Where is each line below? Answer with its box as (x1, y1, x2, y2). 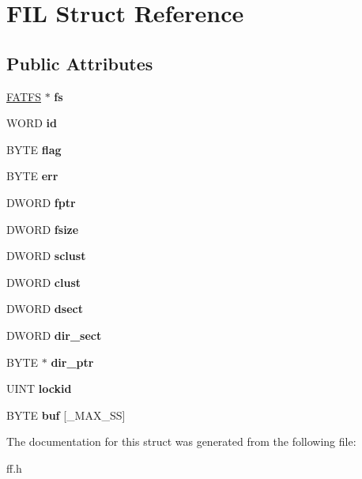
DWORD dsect (6, 300, 83, 317)
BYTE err (6, 168, 58, 184)
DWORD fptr (6, 194, 76, 210)
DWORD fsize (6, 221, 79, 237)
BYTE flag (6, 141, 62, 157)
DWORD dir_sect (6, 326, 102, 343)
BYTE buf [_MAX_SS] (6, 406, 126, 423)
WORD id (6, 115, 57, 131)
